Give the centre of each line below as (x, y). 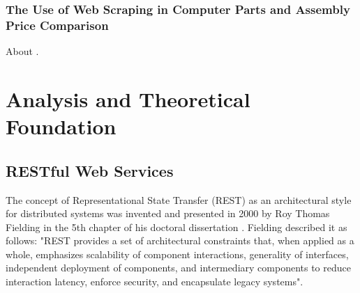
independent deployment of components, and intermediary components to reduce (178, 268)
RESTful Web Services (90, 170)
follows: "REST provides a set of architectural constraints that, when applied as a (180, 240)
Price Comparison (57, 25)
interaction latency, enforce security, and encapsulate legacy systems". (155, 282)
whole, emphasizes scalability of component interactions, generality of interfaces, (177, 254)
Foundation (61, 126)
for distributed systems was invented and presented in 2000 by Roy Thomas (168, 213)
